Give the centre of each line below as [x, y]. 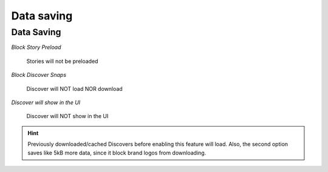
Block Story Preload [36, 47]
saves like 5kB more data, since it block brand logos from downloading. [117, 153]
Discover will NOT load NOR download [74, 88]
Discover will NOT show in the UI [67, 116]
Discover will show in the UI [46, 102]
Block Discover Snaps [39, 75]
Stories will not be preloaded [62, 61]
